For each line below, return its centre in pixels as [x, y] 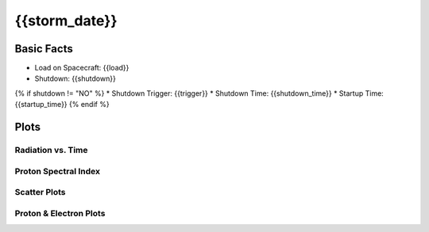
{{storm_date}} [66, 21]
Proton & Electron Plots [60, 213]
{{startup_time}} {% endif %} [62, 105]
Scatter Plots [41, 192]
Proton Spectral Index [58, 171]
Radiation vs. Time [51, 150]
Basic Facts [44, 49]
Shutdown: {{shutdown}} [75, 78]
